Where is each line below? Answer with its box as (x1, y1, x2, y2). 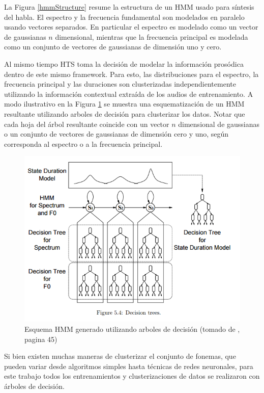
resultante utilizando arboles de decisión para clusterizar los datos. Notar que (4, 108, 245, 119)
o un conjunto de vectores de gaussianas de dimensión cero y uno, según (4, 128, 229, 139)
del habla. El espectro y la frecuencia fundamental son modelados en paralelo (4, 11, 245, 22)
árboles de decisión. (4, 380, 65, 391)
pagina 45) (24, 333, 57, 344)
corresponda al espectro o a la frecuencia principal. (4, 138, 163, 149)
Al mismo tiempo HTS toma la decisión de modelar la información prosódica (4, 58, 244, 69)
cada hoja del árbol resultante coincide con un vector (4, 118, 169, 129)
